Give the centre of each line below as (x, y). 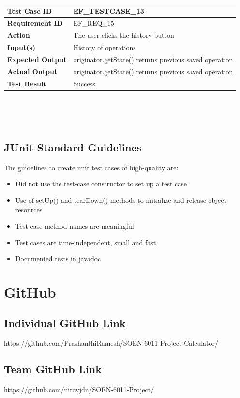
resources (29, 209)
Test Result (27, 83)
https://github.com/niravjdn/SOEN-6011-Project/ (79, 390)
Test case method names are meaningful (75, 226)
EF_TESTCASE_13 (109, 10)
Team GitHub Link (53, 369)
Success (84, 83)
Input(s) (22, 47)
